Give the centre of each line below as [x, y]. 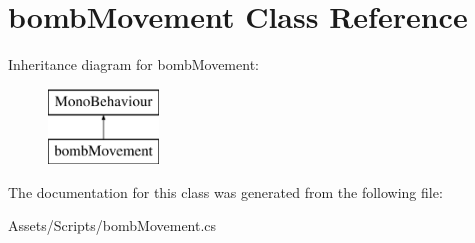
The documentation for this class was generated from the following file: [225, 191]
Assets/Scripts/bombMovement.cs [112, 225]
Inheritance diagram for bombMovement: [133, 64]
